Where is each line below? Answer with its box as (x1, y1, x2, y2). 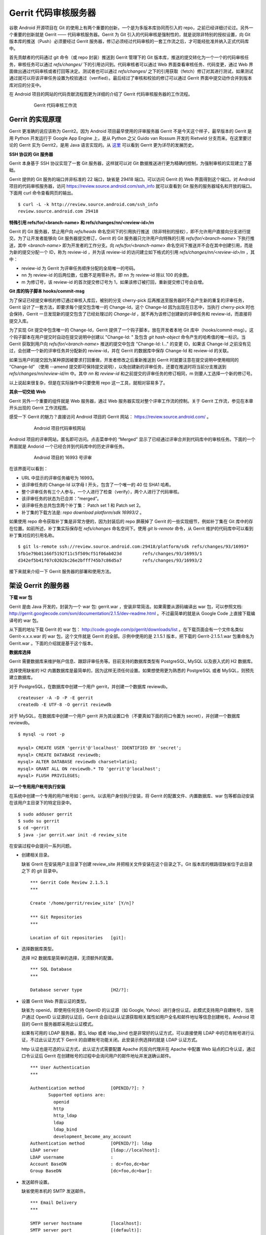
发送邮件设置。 (21, 1179, 52, 1185)
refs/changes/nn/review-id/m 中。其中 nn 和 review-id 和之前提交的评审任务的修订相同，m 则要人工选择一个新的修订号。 (9, 370, 255, 376)
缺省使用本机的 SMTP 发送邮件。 (21, 1188, 88, 1194)
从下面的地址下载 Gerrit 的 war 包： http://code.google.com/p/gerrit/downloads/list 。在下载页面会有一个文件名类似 (9, 626, 244, 632)
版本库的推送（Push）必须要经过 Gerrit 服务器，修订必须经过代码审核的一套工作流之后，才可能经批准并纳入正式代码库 (9, 39, 249, 44)
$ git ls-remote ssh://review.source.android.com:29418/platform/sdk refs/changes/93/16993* (18, 544, 249, 549)
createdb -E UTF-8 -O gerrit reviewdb (18, 702, 112, 707)
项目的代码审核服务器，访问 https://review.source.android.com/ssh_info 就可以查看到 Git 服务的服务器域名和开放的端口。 (9, 183, 255, 189)
